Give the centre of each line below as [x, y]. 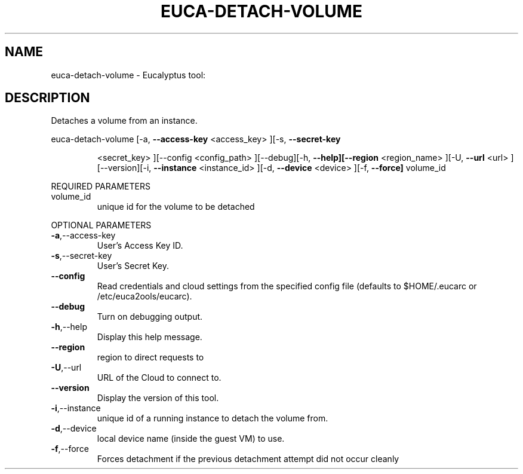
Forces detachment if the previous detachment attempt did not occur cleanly [248, 459]
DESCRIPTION [47, 98]
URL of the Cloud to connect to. [159, 378]
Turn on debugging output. [150, 317]
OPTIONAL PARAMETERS [101, 225]
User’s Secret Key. [133, 266]
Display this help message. [150, 337]
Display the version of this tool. [158, 398]
